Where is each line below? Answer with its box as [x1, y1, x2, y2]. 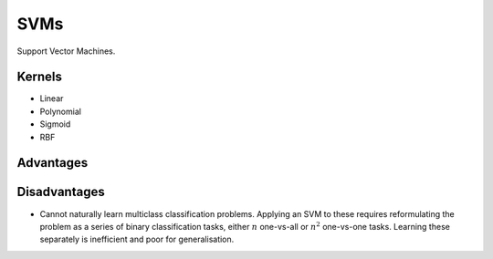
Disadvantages [16, 184, 105, 200]
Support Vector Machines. [16, 46, 116, 57]
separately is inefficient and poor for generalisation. [39, 233, 235, 245]
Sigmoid [39, 119, 71, 129]
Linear [39, 93, 64, 104]
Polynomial [39, 106, 82, 117]
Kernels [16, 69, 63, 85]
